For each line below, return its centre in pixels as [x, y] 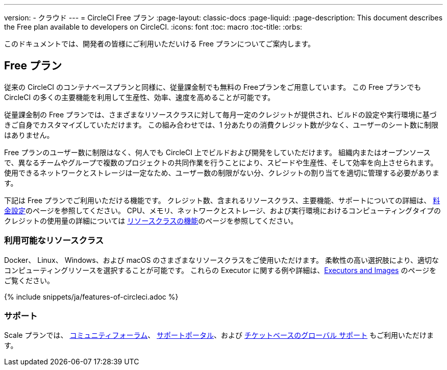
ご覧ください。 [29, 280]
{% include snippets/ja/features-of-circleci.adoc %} [91, 297]
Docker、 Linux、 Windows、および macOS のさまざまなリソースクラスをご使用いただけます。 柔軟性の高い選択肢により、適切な [222, 260]
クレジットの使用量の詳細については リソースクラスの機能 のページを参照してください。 [151, 220]
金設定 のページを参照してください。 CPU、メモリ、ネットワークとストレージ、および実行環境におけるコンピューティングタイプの [223, 210]
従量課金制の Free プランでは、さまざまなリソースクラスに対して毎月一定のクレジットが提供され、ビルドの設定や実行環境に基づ [220, 114]
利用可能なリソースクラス [54, 241]
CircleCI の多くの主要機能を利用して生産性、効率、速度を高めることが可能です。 [140, 97]
